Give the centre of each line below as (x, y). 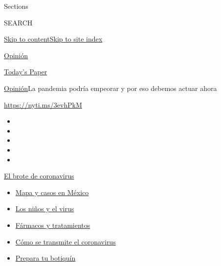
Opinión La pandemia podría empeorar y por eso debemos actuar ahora (110, 88)
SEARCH (18, 22)
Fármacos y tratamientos (53, 225)
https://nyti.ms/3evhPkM (43, 104)
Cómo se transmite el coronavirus (66, 241)
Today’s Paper (26, 72)
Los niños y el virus (45, 209)
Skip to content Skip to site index (53, 39)
